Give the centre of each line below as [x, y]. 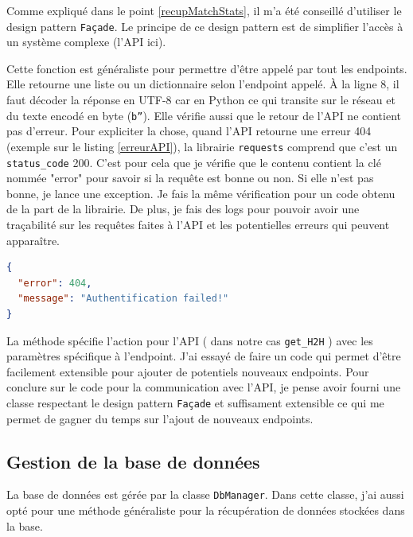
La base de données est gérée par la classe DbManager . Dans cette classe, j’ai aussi [205, 494]
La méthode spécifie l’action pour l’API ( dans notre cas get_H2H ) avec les [190, 340]
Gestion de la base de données [133, 461]
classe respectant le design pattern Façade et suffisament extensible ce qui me [195, 402]
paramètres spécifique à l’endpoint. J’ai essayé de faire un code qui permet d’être [204, 356]
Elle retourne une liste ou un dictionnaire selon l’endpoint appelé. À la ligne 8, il [203, 84]
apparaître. [33, 240]
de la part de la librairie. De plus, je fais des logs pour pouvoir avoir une [183, 209]
